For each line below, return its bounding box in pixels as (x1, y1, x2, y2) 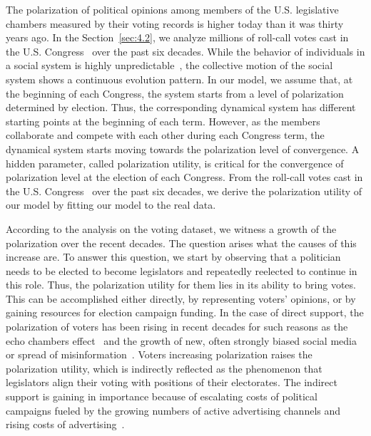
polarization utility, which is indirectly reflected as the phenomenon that (6, 360, 322, 375)
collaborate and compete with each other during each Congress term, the (6, 128, 325, 142)
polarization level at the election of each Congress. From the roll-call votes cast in (6, 170, 363, 185)
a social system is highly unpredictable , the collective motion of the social (6, 58, 333, 73)
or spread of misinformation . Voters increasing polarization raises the (6, 347, 312, 362)
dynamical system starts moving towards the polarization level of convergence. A (6, 141, 360, 156)
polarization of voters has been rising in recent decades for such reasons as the (6, 319, 348, 334)
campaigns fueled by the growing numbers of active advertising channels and (6, 403, 341, 417)
